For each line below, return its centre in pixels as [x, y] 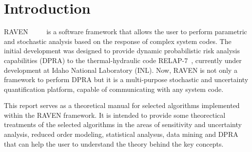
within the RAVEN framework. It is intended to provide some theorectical [115, 115]
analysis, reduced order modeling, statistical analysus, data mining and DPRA [121, 134]
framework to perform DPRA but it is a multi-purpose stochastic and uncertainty [126, 79]
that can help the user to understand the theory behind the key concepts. [114, 143]
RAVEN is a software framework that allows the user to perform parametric [126, 32]
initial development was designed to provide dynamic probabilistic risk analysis [122, 51]
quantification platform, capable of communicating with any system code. [114, 89]
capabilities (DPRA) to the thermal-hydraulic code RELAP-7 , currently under [123, 60]
